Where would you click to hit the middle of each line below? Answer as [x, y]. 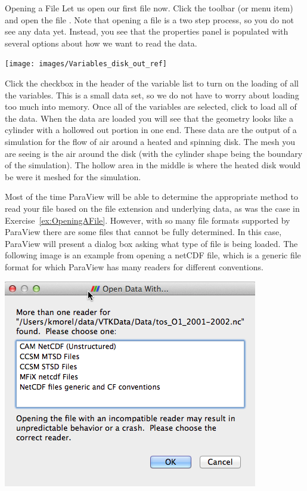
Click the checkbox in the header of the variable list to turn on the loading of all [152, 83]
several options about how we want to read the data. [101, 43]
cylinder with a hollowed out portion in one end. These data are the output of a [151, 130]
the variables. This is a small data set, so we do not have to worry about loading [152, 95]
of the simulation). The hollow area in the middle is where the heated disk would [153, 165]
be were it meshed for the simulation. [73, 176]
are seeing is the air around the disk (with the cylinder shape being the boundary [154, 153]
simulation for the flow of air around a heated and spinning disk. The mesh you [150, 141]
